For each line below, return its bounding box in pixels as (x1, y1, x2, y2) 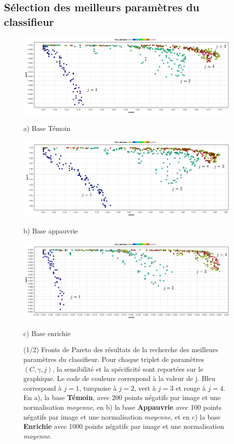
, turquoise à (79, 382, 117, 393)
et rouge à (175, 382, 206, 393)
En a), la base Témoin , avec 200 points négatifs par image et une (23, 392, 221, 402)
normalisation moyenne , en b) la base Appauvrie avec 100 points (23, 402, 222, 412)
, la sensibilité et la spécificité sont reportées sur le (53, 363, 203, 374)
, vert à (134, 382, 156, 393)
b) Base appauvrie (23, 225, 78, 235)
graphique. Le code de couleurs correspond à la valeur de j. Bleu (23, 373, 215, 383)
